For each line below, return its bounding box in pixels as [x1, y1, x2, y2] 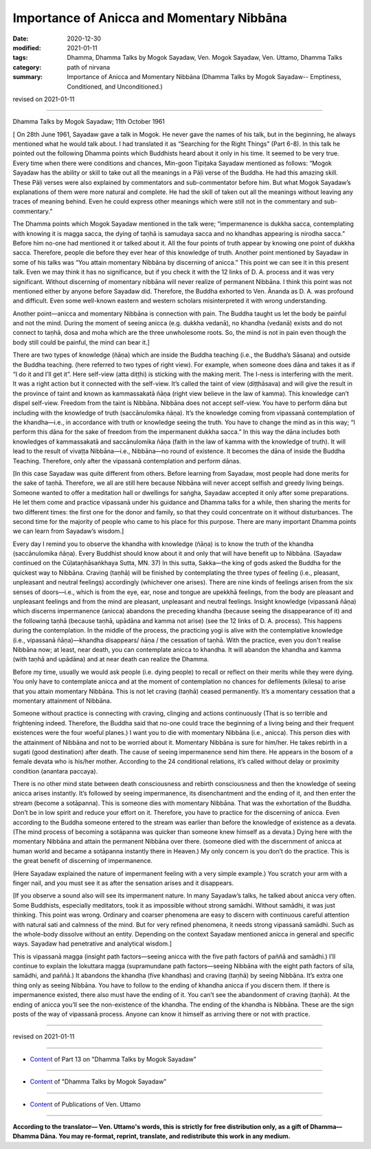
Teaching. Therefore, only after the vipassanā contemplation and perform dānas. [12, 457, 242, 465]
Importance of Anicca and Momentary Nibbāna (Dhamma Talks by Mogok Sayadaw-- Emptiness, [67, 73, 341, 81]
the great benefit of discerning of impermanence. [12, 857, 153, 865]
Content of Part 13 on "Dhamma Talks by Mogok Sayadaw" [30, 1055, 197, 1063]
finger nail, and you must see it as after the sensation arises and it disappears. [12, 879, 234, 887]
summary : [12, 73, 43, 81]
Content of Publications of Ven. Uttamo [30, 1100, 141, 1108]
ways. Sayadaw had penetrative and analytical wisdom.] [12, 939, 172, 948]
